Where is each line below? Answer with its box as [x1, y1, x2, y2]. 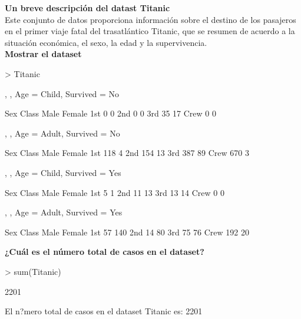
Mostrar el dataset [5, 48, 82, 60]
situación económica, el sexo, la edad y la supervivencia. [5, 36, 207, 48]
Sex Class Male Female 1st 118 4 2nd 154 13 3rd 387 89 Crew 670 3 [5, 147, 249, 159]
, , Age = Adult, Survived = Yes [5, 206, 123, 218]
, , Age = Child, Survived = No [5, 87, 120, 99]
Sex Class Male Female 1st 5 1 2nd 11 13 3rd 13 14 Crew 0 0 [5, 186, 224, 198]
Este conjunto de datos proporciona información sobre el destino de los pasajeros [5, 13, 296, 25]
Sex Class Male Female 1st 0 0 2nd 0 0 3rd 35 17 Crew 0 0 [5, 107, 216, 119]
